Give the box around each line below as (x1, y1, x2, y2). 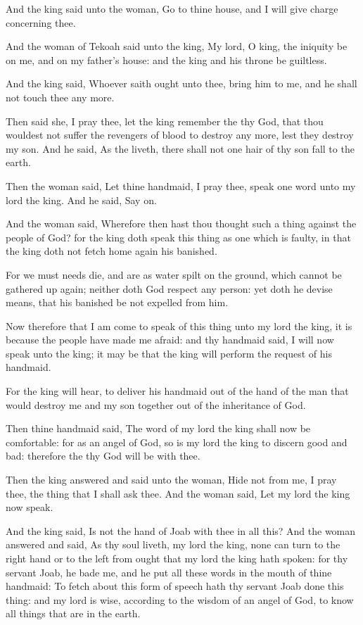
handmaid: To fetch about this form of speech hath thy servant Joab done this (6, 579, 344, 593)
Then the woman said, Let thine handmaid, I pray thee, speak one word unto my (6, 178, 356, 193)
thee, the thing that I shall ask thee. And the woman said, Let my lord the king (6, 486, 350, 500)
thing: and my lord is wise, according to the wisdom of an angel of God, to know (6, 592, 354, 607)
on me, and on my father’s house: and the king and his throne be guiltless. (6, 52, 327, 67)
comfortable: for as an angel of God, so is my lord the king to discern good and (6, 434, 348, 449)
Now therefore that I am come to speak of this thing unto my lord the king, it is (6, 318, 352, 333)
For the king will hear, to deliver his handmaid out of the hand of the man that (6, 384, 349, 398)
